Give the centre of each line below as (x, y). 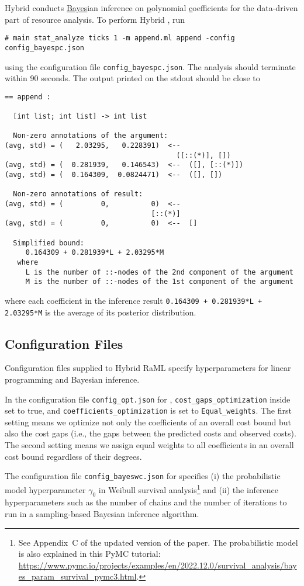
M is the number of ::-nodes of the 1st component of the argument (159, 282)
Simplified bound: (49, 243)
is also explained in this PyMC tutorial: (89, 554)
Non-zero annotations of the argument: (91, 136)
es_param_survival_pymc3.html (77, 576)
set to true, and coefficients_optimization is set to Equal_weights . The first (148, 410)
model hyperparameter (45, 489)
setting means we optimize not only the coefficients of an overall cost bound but (148, 422)
